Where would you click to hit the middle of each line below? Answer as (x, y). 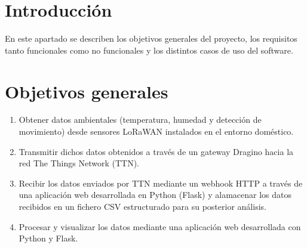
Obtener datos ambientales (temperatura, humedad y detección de (140, 120)
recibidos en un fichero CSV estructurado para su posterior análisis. (142, 206)
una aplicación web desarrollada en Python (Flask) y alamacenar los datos (155, 195)
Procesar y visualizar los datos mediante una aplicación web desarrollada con (160, 226)
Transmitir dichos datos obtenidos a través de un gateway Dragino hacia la (156, 151)
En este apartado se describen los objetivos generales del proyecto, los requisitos (151, 38)
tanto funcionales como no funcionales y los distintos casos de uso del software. (149, 50)
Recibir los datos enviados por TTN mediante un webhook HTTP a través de (161, 183)
